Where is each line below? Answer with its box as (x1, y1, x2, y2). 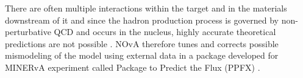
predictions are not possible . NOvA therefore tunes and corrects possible (5, 37, 279, 50)
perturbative (5, 25, 51, 38)
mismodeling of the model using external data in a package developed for (5, 49, 279, 62)
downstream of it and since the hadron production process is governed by (5, 13, 279, 26)
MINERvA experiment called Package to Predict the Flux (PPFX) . (5, 60, 260, 73)
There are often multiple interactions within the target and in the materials (5, 2, 287, 14)
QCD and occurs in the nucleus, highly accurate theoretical (54, 25, 276, 38)
